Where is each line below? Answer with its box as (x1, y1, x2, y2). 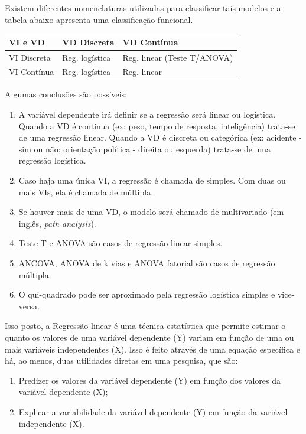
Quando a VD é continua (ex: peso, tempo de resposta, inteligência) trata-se (18, 119, 295, 132)
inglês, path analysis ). (18, 217, 96, 229)
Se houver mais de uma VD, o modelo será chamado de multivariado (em (18, 205, 284, 218)
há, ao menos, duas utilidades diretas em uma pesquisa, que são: (5, 354, 238, 367)
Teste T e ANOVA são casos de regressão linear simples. (18, 237, 223, 249)
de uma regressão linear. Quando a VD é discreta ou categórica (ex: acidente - (18, 131, 302, 143)
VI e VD (9, 35, 45, 48)
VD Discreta (62, 35, 115, 48)
